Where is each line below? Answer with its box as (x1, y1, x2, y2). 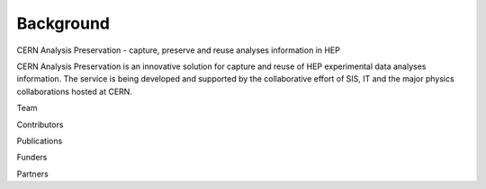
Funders (16, 152, 48, 163)
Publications (16, 135, 63, 146)
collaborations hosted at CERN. (16, 86, 132, 97)
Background (16, 13, 110, 33)
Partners (16, 168, 49, 179)
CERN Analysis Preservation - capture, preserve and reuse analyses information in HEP (16, 45, 341, 56)
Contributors (16, 119, 64, 130)
